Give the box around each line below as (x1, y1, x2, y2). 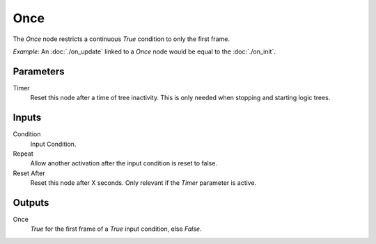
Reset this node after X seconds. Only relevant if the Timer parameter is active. (30, 179, 257, 187)
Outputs (13, 197, 49, 209)
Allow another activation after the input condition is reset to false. (30, 159, 217, 168)
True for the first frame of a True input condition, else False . (30, 225, 202, 233)
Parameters (13, 65, 65, 77)
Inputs (13, 112, 42, 124)
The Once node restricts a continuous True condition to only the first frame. (13, 35, 230, 43)
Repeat (13, 149, 34, 158)
